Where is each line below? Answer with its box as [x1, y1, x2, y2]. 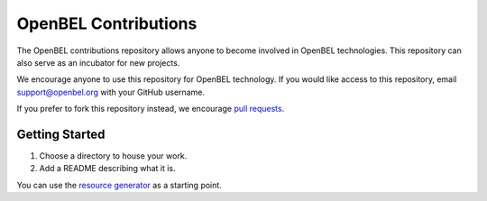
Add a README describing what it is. [39, 163, 176, 174]
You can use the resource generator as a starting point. [16, 179, 223, 190]
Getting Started [16, 126, 106, 142]
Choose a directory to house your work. [39, 151, 188, 161]
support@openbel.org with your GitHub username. [16, 87, 205, 97]
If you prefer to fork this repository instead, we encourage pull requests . [16, 104, 285, 114]
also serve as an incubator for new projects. [16, 57, 180, 68]
